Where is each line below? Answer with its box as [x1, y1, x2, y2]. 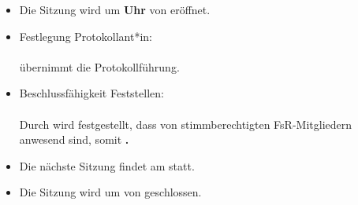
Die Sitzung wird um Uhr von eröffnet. [19, 2, 211, 17]
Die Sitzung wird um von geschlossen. [19, 184, 202, 200]
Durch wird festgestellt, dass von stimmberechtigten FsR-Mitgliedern [19, 115, 352, 132]
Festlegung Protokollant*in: [19, 27, 152, 44]
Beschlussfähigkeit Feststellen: [19, 85, 164, 101]
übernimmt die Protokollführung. [19, 58, 180, 75]
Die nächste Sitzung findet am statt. [19, 157, 195, 174]
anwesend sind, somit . [19, 131, 129, 148]
